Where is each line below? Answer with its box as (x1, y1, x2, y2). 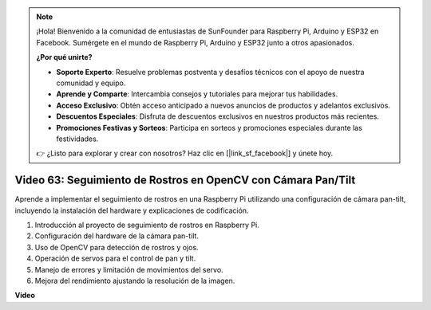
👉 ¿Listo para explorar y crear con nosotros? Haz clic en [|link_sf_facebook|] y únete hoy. (36, 148, 334, 159)
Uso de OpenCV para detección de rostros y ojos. (34, 242, 199, 252)
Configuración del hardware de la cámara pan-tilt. (34, 231, 200, 241)
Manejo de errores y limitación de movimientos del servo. (34, 265, 223, 274)
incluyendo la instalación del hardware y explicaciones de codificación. (14, 206, 249, 215)
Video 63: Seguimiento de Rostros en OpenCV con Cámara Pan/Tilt (14, 174, 356, 187)
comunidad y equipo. (56, 78, 126, 88)
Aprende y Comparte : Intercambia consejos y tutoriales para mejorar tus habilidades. (56, 89, 338, 99)
